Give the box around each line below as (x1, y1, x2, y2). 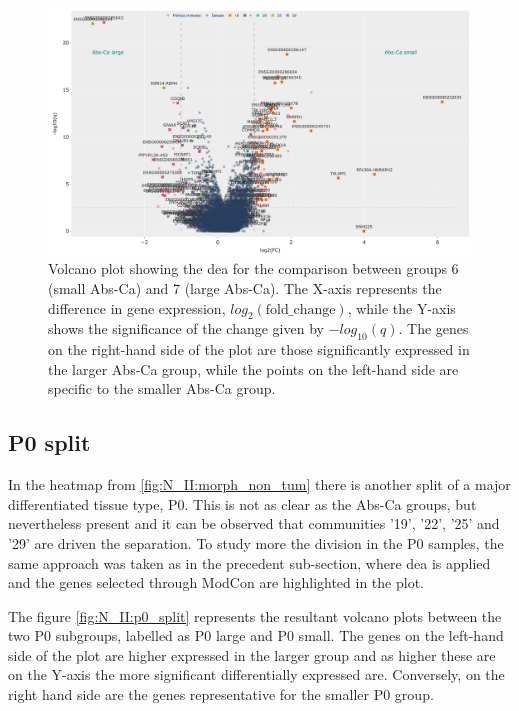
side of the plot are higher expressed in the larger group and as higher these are (8, 644, 496, 665)
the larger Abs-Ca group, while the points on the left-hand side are (48, 358, 459, 379)
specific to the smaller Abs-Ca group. (48, 378, 276, 399)
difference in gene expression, (48, 297, 226, 318)
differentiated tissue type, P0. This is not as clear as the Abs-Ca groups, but (8, 493, 477, 514)
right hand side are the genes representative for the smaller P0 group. (8, 684, 434, 705)
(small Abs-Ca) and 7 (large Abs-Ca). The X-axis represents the (48, 277, 442, 298)
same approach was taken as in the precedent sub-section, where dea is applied (8, 552, 491, 573)
